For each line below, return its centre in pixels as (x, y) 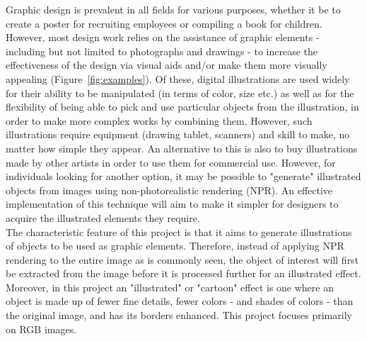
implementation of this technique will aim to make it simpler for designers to (172, 204)
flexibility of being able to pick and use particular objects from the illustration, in (182, 107)
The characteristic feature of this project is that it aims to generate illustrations (179, 231)
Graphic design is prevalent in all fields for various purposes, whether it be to (173, 9)
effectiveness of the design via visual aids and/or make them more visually (167, 65)
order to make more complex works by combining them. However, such (159, 120)
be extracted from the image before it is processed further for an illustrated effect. (183, 273)
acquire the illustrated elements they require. (103, 217)
